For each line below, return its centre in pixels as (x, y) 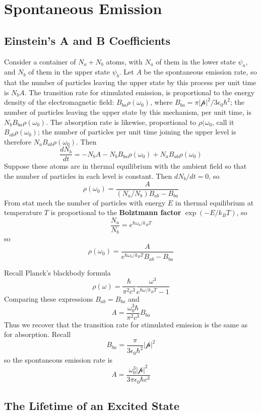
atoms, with (124, 61)
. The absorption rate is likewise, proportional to (121, 122)
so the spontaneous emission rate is (58, 359)
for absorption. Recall (38, 334)
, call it (223, 122)
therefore (18, 141)
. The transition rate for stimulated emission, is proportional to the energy (140, 92)
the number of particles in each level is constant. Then (88, 176)
